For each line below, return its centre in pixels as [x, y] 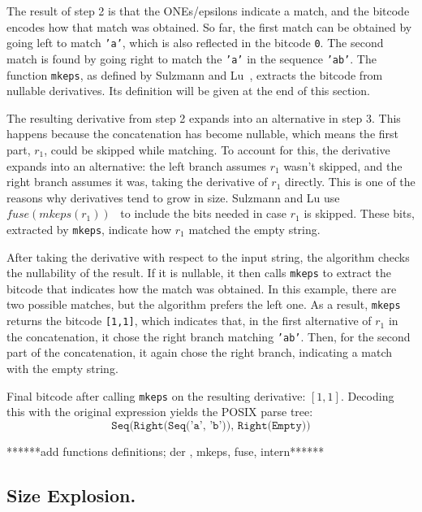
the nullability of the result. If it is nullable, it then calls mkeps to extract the [199, 273]
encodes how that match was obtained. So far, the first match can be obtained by [209, 26]
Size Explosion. [71, 495]
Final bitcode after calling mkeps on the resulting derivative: [156, 395]
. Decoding [367, 395]
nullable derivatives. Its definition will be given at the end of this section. [188, 91]
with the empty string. [62, 368]
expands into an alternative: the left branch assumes [137, 165]
